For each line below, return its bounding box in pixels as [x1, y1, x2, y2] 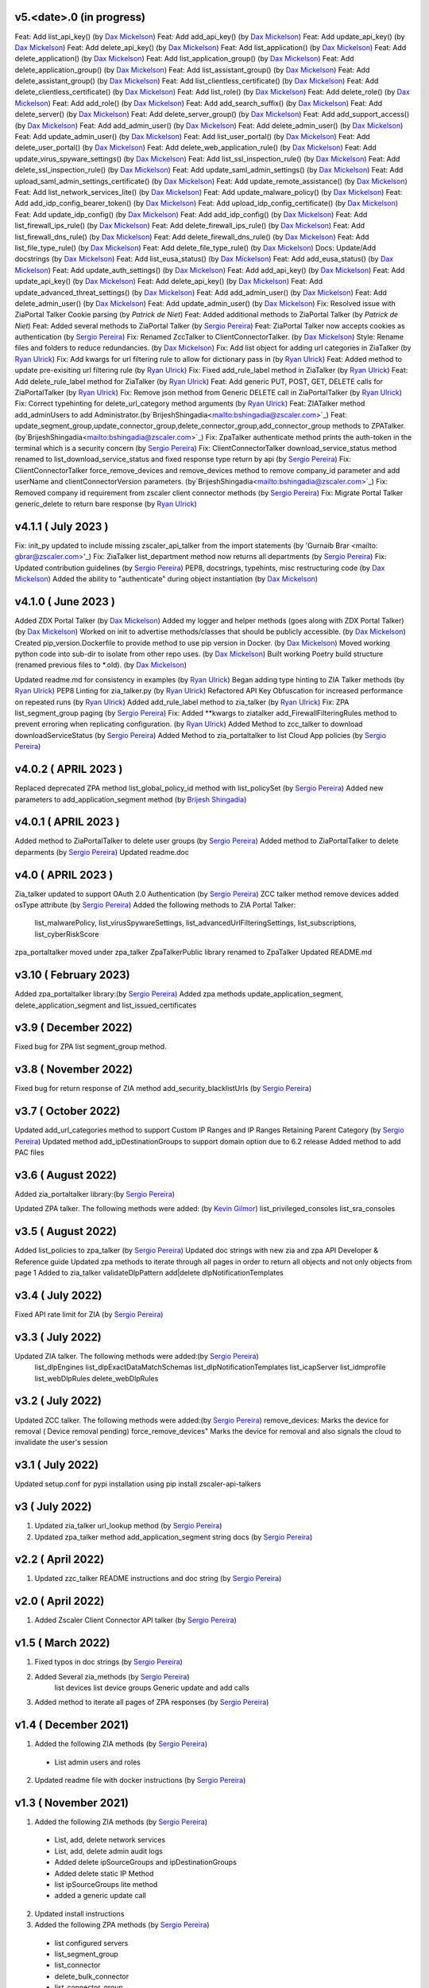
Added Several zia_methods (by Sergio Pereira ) [34, 1672, 190, 1681]
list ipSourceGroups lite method [54, 1879, 158, 1889]
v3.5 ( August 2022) [14, 1225, 117, 1238]
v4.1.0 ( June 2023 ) [14, 595, 115, 608]
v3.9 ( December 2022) [14, 1021, 133, 1035]
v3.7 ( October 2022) [14, 1105, 121, 1118]
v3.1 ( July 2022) [14, 1458, 99, 1472]
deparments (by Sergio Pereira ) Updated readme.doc [14, 847, 190, 856]
